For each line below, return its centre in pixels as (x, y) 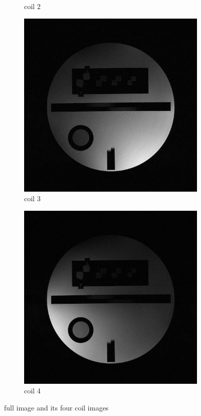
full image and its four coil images (56, 407)
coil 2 (32, 6)
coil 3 (32, 198)
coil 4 (32, 391)
